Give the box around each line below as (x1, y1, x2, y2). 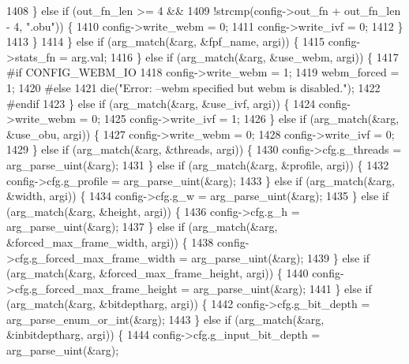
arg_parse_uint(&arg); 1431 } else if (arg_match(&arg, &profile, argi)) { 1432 (6, 156, 389, 173)
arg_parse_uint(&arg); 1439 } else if (191, 249, 370, 266)
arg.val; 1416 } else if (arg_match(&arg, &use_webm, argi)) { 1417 (71, 48, 399, 65)
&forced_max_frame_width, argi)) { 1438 (6, 233, 214, 250)
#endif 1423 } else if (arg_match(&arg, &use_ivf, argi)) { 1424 (6, 95, 316, 111)
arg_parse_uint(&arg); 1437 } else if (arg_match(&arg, (6, 218, 278, 235)
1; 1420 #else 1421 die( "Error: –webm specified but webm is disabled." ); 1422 (6, 79, 381, 95)
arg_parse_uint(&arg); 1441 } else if (193, 280, 372, 296)
